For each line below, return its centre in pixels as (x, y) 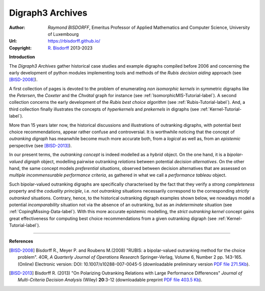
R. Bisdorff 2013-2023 (70, 48)
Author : (17, 27)
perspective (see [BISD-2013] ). (40, 145)
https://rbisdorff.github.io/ (74, 41)
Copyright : (20, 48)
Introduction (22, 57)
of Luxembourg (63, 34)
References (21, 241)
